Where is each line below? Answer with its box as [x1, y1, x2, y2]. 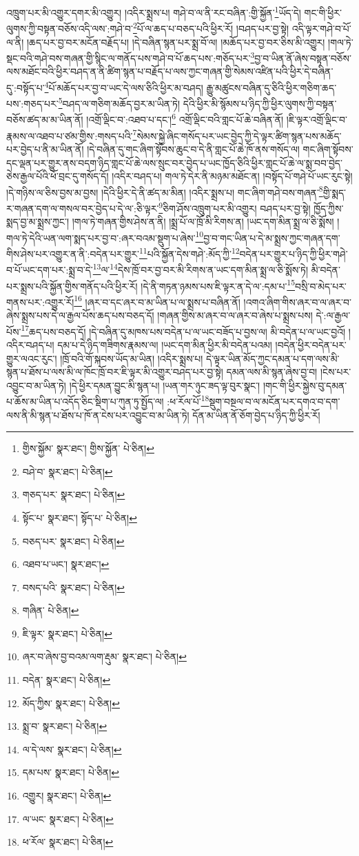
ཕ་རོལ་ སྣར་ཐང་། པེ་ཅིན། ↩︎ [22, 835, 114, 849]
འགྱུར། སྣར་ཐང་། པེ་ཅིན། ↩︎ [22, 788, 112, 803]
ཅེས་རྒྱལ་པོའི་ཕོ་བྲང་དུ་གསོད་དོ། [6, 169, 109, 183]
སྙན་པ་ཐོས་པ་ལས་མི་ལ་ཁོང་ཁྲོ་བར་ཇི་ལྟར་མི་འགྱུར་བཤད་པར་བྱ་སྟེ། [6, 365, 223, 379]
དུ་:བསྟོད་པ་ [6, 80, 45, 94]
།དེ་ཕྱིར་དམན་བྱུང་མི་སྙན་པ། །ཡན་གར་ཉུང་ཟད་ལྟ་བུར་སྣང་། [69, 378, 260, 392]
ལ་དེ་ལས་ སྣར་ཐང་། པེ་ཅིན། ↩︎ [22, 742, 122, 756]
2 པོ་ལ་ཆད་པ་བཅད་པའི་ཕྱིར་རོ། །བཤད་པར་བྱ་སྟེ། [132, 19, 289, 35]
